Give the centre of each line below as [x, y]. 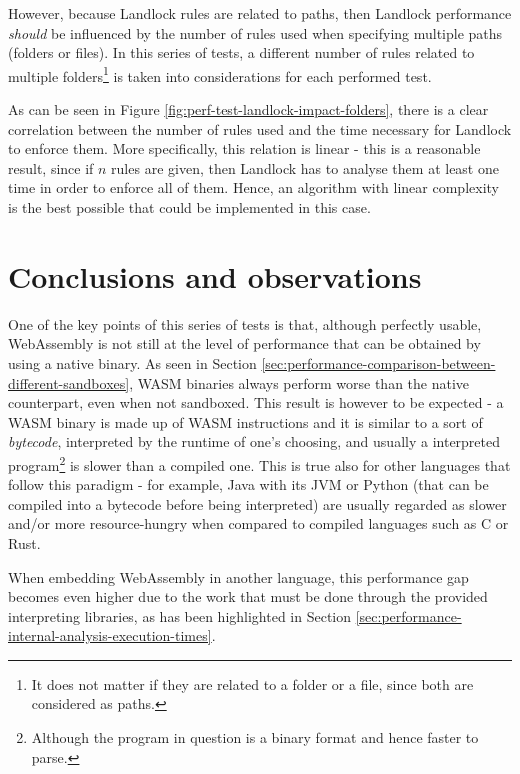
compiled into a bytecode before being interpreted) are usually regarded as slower [257, 503]
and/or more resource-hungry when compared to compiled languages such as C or [258, 523]
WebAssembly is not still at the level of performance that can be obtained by [244, 343]
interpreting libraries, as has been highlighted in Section [180, 615]
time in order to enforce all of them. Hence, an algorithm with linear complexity [253, 187]
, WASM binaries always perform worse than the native [299, 382]
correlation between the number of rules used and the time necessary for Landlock [260, 128]
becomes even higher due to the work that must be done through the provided [248, 596]
